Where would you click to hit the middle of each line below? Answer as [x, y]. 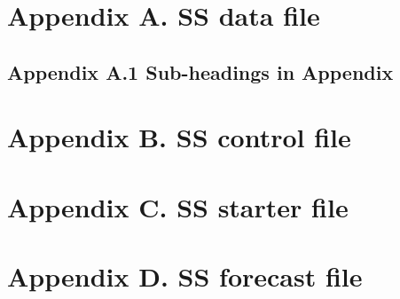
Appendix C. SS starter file [178, 206]
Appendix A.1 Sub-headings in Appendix [200, 71]
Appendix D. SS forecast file [185, 276]
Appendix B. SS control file [179, 137]
